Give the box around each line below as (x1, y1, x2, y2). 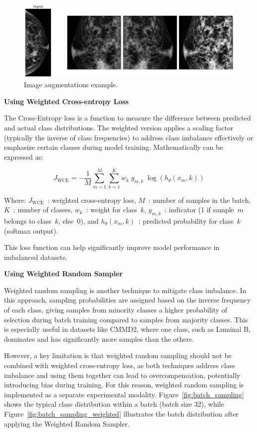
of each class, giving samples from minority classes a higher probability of (4, 305, 227, 315)
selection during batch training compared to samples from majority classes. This (4, 314, 248, 324)
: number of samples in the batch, (148, 194, 251, 205)
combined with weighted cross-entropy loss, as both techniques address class (4, 360, 235, 370)
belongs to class (4, 215, 52, 226)
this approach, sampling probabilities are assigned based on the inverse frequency (4, 295, 251, 305)
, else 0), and (58, 215, 99, 226)
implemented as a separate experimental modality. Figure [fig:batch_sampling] (4, 389, 244, 399)
